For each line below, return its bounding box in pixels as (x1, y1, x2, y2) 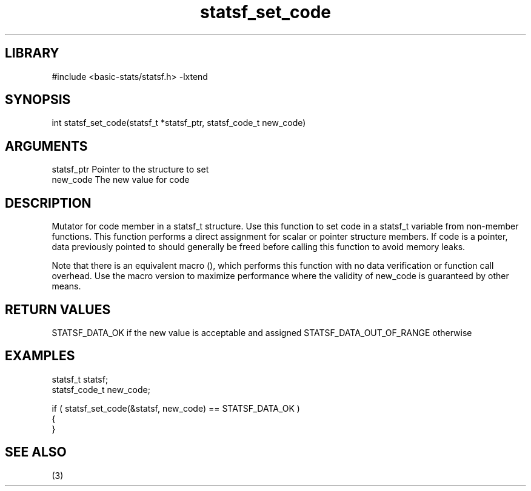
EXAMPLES (5, 348, 75, 364)
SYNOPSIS (5, 92, 71, 108)
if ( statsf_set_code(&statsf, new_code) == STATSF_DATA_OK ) (52, 403, 300, 414)
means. (52, 281, 81, 292)
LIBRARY (5, 45, 59, 61)
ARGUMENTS (5, 138, 88, 154)
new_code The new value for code (52, 174, 190, 185)
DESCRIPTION (5, 195, 92, 211)
